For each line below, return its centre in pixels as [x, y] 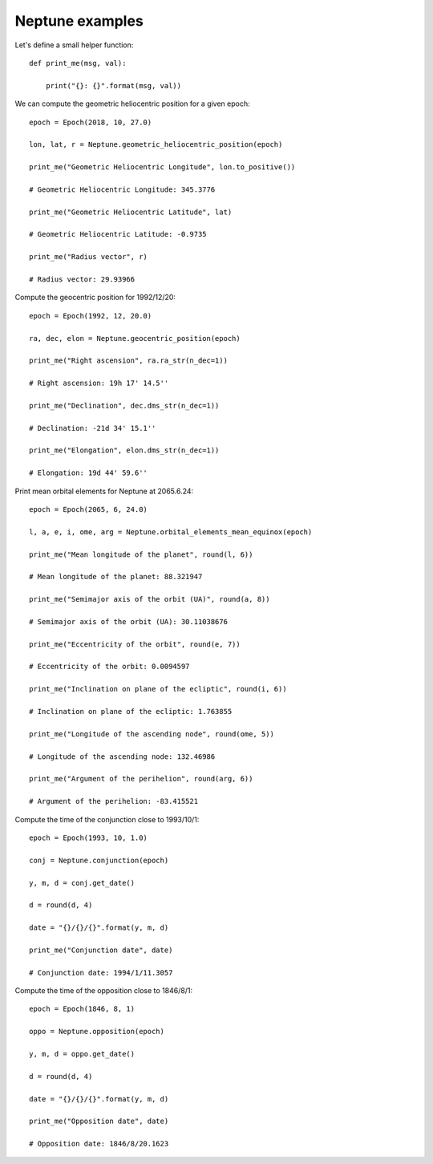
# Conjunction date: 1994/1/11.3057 [101, 972]
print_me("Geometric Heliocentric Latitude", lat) [131, 212]
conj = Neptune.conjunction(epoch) [99, 860]
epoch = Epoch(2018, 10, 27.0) [91, 122]
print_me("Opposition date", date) [99, 1121]
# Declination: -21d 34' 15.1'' [93, 428]
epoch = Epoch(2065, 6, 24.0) [89, 509]
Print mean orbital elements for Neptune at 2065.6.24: [104, 491]
